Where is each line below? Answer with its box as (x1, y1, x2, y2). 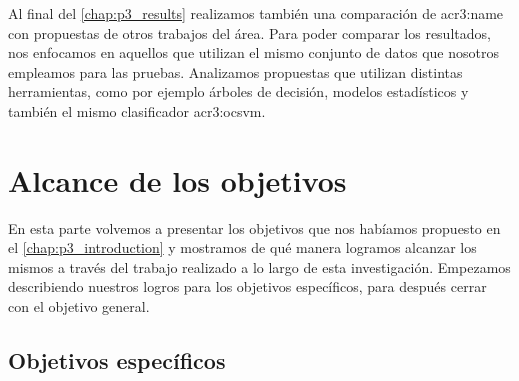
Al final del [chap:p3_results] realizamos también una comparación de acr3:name (8, 3, 504, 23)
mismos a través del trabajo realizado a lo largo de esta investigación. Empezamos (8, 256, 511, 277)
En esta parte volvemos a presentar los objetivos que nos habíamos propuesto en (8, 217, 501, 238)
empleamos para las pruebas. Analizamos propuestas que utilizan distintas (8, 61, 463, 82)
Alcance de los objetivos (8, 159, 347, 200)
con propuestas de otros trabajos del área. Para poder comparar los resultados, (8, 22, 491, 43)
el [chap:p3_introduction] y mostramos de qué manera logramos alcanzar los (8, 237, 477, 258)
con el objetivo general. (8, 296, 150, 317)
